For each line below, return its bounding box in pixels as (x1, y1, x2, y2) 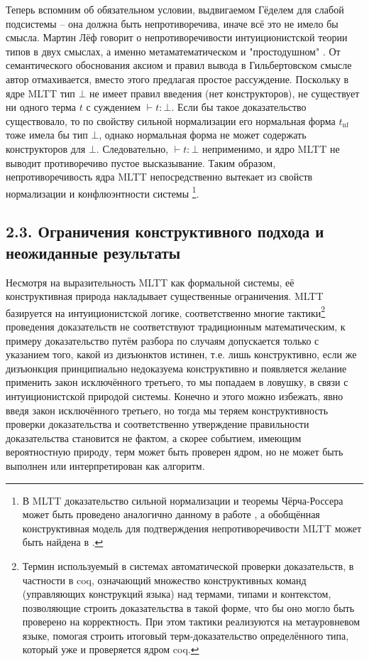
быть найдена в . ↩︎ (22, 534, 104, 549)
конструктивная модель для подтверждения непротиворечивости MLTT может (22, 520, 362, 535)
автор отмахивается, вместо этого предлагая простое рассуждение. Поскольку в (6, 71, 349, 86)
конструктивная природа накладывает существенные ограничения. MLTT (6, 289, 324, 303)
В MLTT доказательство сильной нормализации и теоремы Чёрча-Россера (22, 493, 343, 507)
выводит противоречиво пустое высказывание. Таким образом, (6, 155, 276, 170)
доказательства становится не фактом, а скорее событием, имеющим (6, 430, 302, 445)
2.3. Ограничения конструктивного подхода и (6, 220, 324, 242)
